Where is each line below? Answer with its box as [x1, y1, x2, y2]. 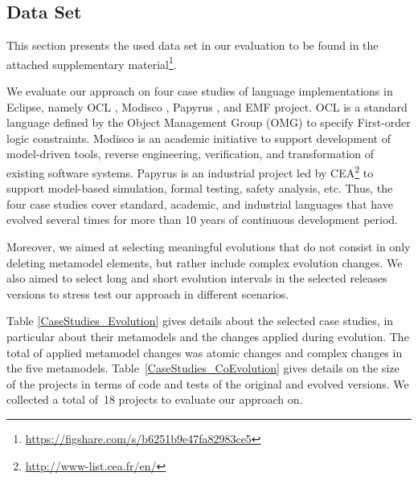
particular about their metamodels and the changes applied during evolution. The [6, 328, 409, 345]
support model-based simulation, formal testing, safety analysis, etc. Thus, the [6, 180, 393, 197]
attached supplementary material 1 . [6, 53, 177, 72]
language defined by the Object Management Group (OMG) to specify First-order [6, 114, 411, 131]
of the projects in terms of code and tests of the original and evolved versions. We [6, 375, 409, 392]
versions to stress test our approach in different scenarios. [6, 285, 289, 302]
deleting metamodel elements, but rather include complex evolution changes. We [6, 254, 403, 271]
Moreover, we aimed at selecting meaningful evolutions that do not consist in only [6, 238, 411, 255]
